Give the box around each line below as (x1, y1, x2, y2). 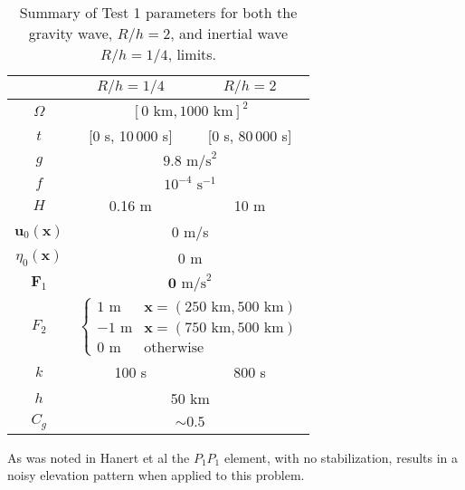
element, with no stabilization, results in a (223, 447, 459, 466)
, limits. (167, 43, 217, 64)
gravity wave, (28, 23, 113, 43)
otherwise (144, 341, 204, 356)
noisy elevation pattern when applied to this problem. (7, 466, 305, 485)
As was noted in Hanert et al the (7, 447, 190, 466)
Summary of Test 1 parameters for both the (19, 2, 298, 23)
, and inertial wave (170, 23, 289, 43)
